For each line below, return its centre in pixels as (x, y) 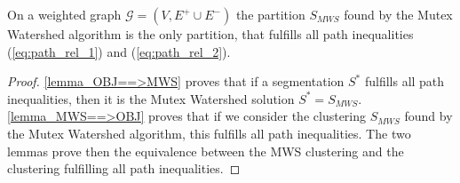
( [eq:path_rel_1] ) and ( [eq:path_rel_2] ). (119, 51)
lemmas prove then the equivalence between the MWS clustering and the (206, 151)
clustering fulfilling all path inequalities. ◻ (124, 168)
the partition (270, 14)
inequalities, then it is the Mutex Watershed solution (151, 98)
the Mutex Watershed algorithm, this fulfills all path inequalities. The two (209, 133)
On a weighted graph (64, 14)
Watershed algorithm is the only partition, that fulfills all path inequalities (210, 34)
